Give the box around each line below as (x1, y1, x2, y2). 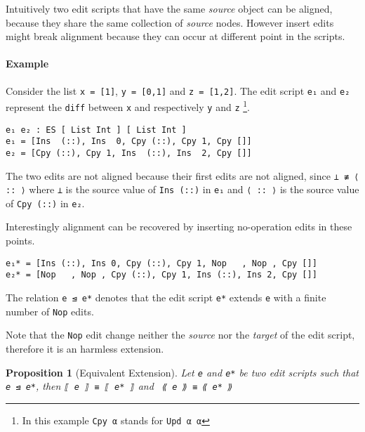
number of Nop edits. (6, 303, 94, 318)
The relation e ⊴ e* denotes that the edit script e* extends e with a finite (6, 289, 326, 304)
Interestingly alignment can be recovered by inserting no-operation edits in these (6, 219, 352, 234)
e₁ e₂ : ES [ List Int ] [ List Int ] (6, 124, 187, 135)
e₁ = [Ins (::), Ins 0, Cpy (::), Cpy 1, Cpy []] (6, 136, 252, 147)
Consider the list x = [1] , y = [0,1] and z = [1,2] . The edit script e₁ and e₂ (6, 83, 350, 98)
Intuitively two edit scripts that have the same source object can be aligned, (6, 1, 333, 15)
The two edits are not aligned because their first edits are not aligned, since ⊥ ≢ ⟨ (6, 168, 359, 183)
